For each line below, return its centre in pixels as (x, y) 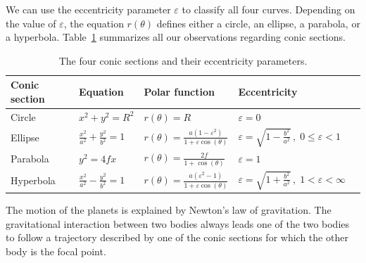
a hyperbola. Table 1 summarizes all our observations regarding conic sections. (176, 37)
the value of (31, 23)
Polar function (179, 92)
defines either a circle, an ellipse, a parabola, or (258, 23)
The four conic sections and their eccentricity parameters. (183, 60)
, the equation (94, 23)
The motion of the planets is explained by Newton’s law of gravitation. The (169, 210)
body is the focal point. (56, 251)
